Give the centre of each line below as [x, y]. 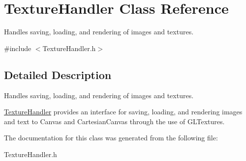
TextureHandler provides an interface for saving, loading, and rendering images [123, 112]
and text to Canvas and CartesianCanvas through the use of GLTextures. [114, 121]
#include [18, 48]
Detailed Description [58, 74]
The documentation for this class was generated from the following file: [111, 138]
